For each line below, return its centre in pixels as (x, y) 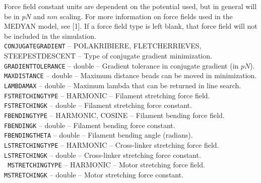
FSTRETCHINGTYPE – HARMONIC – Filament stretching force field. (107, 95)
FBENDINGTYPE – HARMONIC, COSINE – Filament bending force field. (114, 115)
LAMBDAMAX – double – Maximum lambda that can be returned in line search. (123, 85)
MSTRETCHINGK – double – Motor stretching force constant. (94, 174)
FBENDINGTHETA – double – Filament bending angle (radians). (99, 135)
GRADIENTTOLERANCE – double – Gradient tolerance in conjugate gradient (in (121, 65)
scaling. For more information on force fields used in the (146, 16)
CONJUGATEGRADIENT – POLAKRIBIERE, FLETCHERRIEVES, (103, 46)
